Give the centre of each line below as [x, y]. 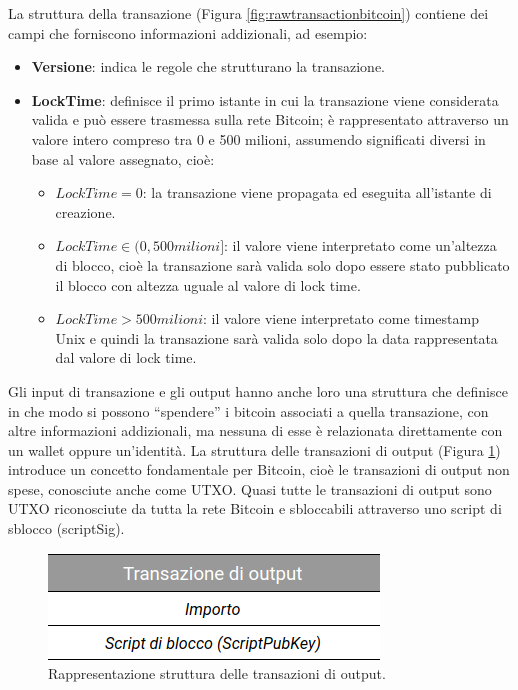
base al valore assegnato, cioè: [123, 158]
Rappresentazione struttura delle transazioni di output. [217, 673]
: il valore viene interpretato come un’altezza [360, 245]
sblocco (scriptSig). [66, 528]
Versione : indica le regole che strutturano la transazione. [208, 66]
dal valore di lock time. [126, 357]
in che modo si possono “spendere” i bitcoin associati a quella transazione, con [248, 410]
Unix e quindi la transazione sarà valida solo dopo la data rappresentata [276, 337]
